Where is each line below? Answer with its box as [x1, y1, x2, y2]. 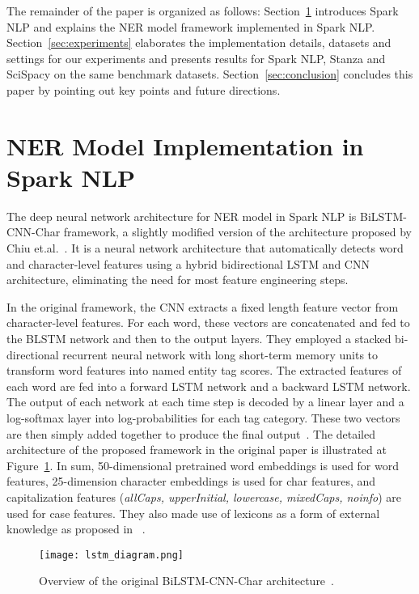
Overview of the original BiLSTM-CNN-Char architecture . [39, 572, 334, 589]
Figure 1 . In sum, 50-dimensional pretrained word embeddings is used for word [6, 456, 400, 473]
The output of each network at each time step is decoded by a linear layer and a [6, 393, 404, 410]
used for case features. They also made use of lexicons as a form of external [6, 504, 380, 521]
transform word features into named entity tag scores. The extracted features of [6, 362, 402, 379]
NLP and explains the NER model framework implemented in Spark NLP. [6, 18, 375, 35]
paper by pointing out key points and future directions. [6, 81, 281, 98]
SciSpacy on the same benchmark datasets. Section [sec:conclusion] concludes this [6, 66, 413, 83]
